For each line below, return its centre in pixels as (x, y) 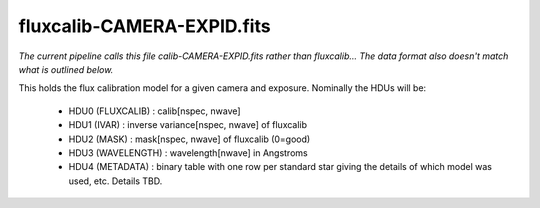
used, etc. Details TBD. (115, 181)
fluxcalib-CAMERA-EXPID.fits (144, 26)
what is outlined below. (66, 69)
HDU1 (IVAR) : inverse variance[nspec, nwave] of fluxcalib (188, 125)
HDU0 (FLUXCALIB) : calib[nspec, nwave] (154, 111)
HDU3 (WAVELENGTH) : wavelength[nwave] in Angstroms (188, 152)
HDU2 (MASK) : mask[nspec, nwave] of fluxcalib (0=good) (189, 139)
